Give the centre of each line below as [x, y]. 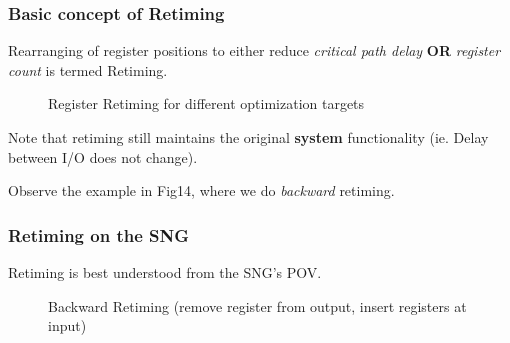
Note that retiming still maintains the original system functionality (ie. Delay [248, 137]
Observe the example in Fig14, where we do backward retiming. [201, 190]
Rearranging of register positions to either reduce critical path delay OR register [254, 50]
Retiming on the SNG [99, 234]
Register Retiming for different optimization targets [206, 103]
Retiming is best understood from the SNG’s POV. [165, 272]
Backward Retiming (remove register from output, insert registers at [257, 305]
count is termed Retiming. [88, 69]
